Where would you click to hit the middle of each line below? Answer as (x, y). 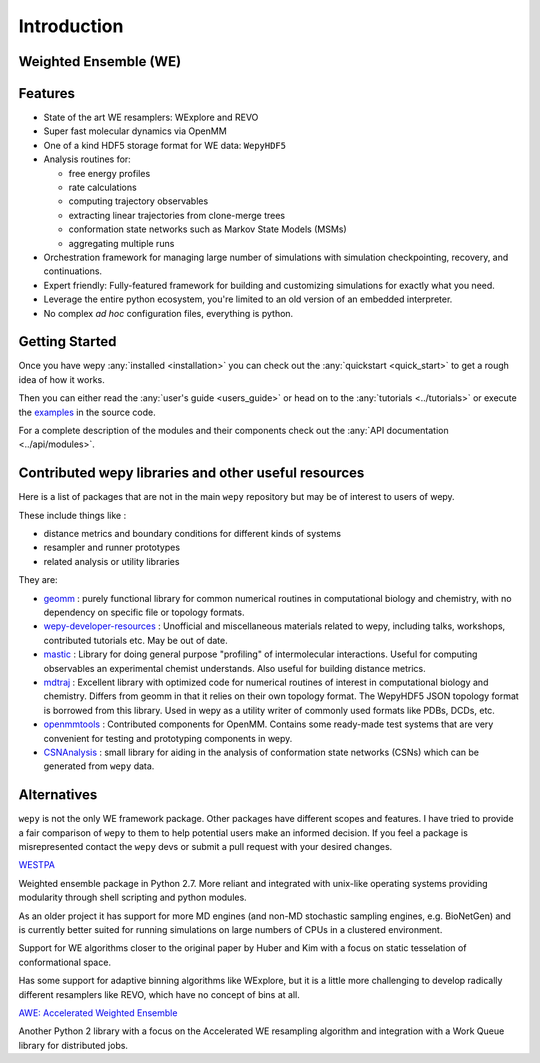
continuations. (73, 271)
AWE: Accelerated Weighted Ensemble (98, 1012)
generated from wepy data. (99, 766)
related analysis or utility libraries (111, 561)
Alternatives (58, 795)
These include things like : (72, 515)
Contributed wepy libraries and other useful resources (191, 473)
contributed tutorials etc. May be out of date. (136, 640)
